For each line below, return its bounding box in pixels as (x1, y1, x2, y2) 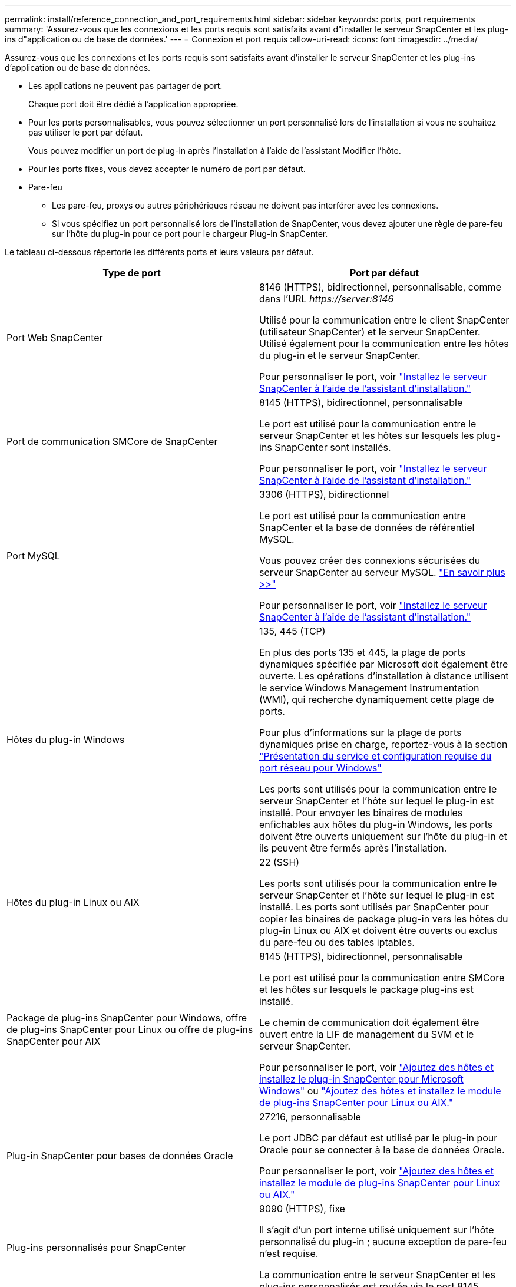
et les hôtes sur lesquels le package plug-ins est (259, 984, 474, 995)
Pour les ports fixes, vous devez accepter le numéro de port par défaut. (28, 164, 306, 174)
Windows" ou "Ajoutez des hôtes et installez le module (259, 1085, 501, 1097)
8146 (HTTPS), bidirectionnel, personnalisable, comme (259, 281, 501, 293)
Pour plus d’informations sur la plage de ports (259, 727, 462, 738)
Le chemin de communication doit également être (259, 1017, 479, 1028)
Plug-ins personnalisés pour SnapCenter (6, 1242, 187, 1253)
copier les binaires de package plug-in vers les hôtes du (259, 913, 508, 925)
